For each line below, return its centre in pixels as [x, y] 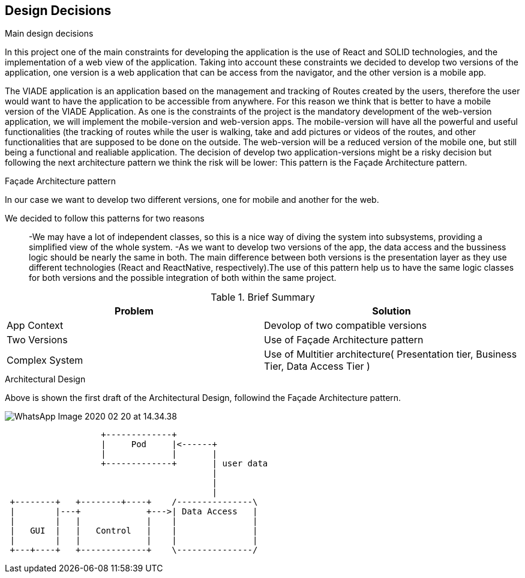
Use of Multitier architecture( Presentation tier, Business [391, 354]
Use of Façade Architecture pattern [344, 340]
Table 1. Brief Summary [263, 297]
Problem [134, 311]
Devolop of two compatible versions [346, 326]
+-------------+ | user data [184, 464]
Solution [391, 311]
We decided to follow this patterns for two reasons [105, 218]
